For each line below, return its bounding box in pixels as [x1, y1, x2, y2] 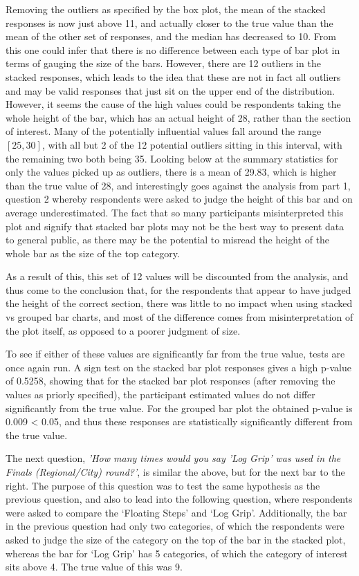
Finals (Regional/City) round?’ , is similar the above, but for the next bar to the [6, 465, 345, 479]
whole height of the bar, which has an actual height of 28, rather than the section [6, 110, 351, 124]
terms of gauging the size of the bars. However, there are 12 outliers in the [6, 56, 321, 71]
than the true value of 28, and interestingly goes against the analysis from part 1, [6, 178, 351, 192]
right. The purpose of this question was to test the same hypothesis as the [6, 478, 320, 492]
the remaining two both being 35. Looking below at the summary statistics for [6, 151, 338, 165]
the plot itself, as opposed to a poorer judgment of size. [6, 323, 241, 337]
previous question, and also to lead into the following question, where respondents [6, 492, 353, 506]
